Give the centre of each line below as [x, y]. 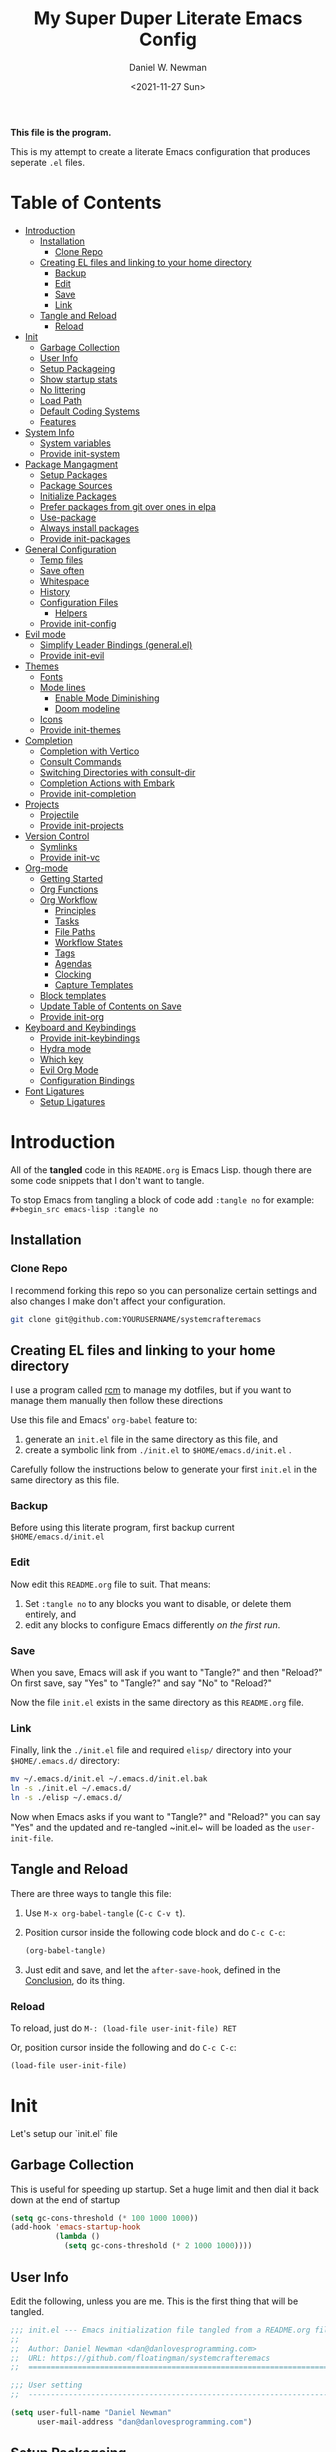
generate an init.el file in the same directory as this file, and [151, 1439]
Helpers [71, 613]
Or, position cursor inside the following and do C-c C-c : [123, 2047]
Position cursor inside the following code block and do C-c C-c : [155, 1932]
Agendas [73, 963]
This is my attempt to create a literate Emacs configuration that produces [160, 151]
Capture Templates [94, 984]
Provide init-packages [85, 538]
